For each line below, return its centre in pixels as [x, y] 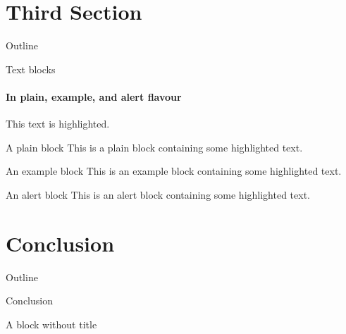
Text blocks [31, 69]
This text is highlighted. [58, 124]
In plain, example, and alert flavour [94, 96]
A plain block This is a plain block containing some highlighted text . [154, 147]
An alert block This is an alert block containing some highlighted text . [158, 194]
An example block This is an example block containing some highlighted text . [174, 171]
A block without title [51, 324]
